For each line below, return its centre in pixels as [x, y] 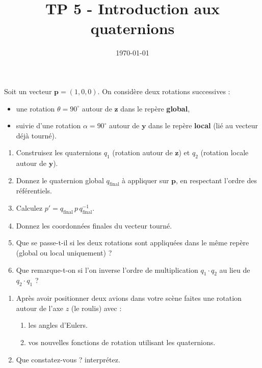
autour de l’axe [40, 308]
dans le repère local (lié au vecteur [203, 125]
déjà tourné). [36, 135]
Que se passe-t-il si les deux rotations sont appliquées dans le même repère [133, 243]
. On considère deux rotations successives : [164, 91]
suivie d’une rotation [48, 125]
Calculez [29, 208]
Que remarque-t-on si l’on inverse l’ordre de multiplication [107, 270]
